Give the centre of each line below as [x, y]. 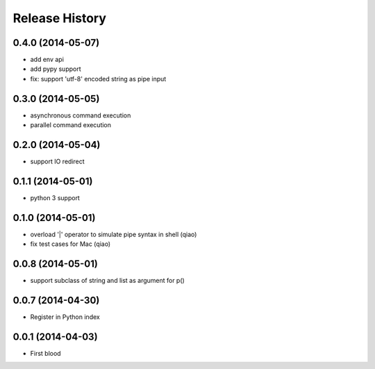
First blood [46, 353]
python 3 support [55, 197]
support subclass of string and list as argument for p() [108, 281]
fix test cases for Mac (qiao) [70, 244]
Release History [60, 18]
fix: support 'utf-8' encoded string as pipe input [98, 79]
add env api [47, 60]
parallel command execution [70, 125]
